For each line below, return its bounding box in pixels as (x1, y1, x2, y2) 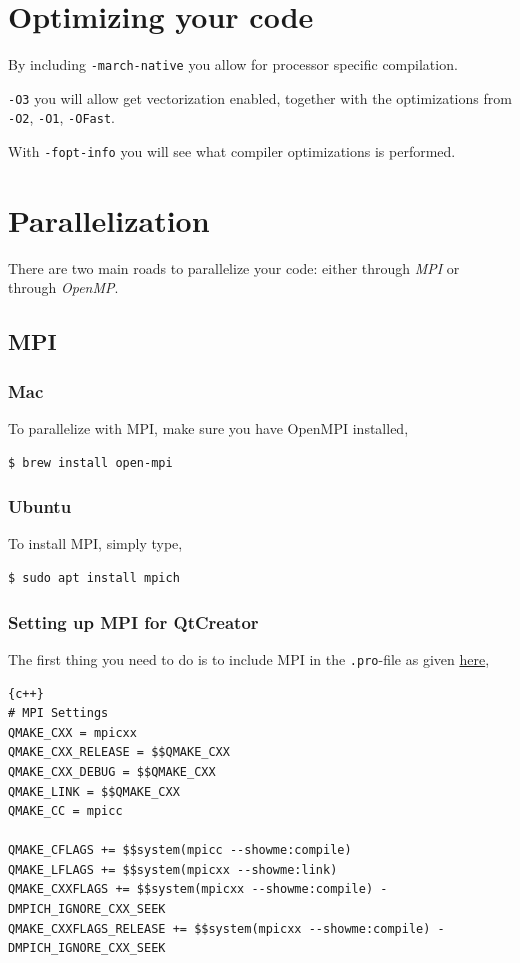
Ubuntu (8, 494, 72, 519)
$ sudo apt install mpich (8, 571, 180, 586)
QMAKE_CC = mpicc (8, 804, 123, 819)
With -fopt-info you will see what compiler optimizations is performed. (8, 141, 456, 162)
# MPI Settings (8, 706, 109, 721)
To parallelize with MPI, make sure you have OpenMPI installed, (8, 418, 409, 439)
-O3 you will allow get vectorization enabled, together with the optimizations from (8, 87, 512, 108)
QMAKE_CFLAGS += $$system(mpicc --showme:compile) (8, 843, 352, 858)
